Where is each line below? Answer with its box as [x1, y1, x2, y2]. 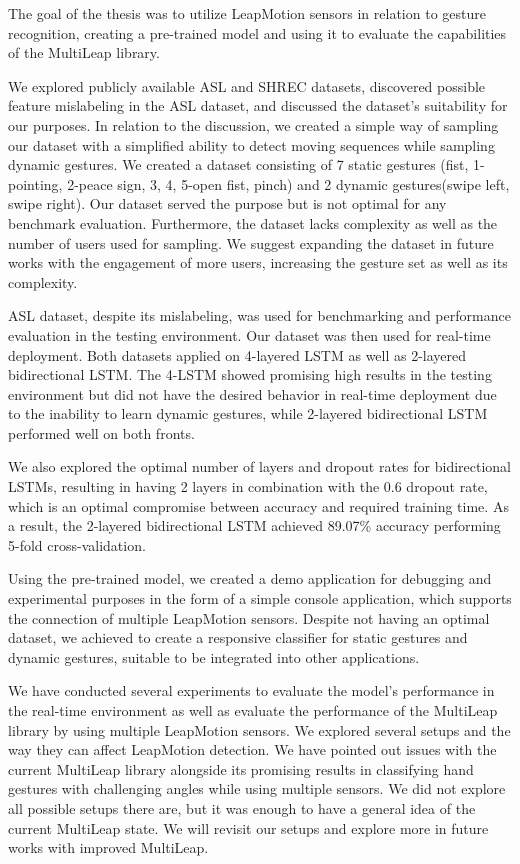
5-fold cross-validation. [8, 534, 146, 555]
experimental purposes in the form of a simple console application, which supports [8, 588, 512, 609]
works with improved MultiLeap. [8, 837, 209, 858]
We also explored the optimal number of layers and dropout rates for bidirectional [8, 456, 511, 477]
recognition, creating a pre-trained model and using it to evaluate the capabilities [8, 22, 507, 43]
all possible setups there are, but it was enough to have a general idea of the [8, 797, 476, 818]
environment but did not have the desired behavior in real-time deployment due [8, 383, 497, 404]
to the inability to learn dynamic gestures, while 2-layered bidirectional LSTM [8, 403, 488, 424]
